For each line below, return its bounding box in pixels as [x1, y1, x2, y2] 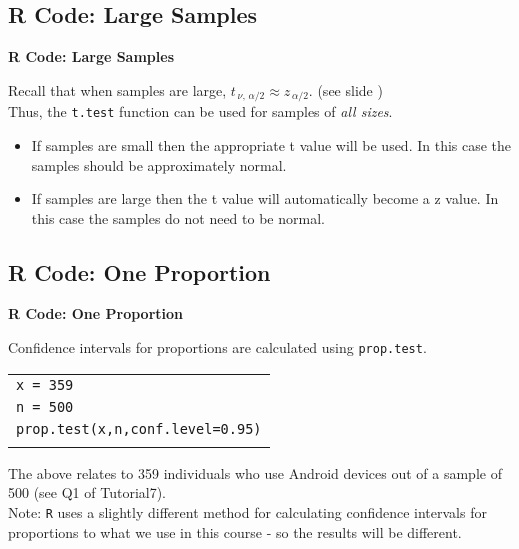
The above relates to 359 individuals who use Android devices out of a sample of [8, 462, 502, 483]
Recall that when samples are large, [8, 79, 227, 100]
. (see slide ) [308, 79, 383, 100]
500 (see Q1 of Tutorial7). [8, 482, 167, 503]
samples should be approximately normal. [31, 154, 287, 175]
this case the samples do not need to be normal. [31, 207, 325, 228]
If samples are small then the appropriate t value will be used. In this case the [31, 134, 512, 155]
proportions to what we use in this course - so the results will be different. [8, 521, 462, 542]
